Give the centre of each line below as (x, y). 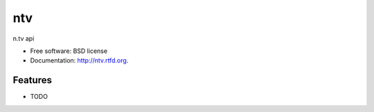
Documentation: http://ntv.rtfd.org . (79, 60)
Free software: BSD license (69, 51)
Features (32, 80)
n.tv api (24, 38)
